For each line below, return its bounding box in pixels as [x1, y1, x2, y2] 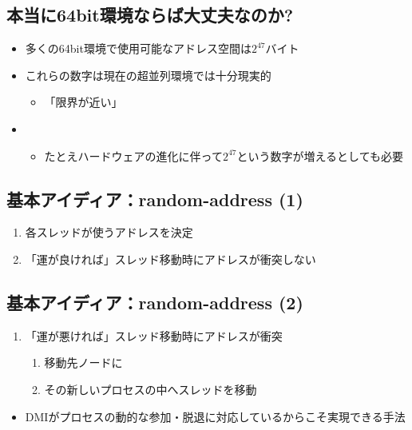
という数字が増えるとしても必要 [236, 147, 403, 164]
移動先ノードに [44, 354, 123, 371]
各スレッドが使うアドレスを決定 [25, 224, 193, 241]
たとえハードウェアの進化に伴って [44, 147, 223, 164]
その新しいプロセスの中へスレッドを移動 [44, 380, 257, 397]
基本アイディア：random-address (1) [6, 186, 303, 211]
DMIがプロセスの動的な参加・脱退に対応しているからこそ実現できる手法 [25, 408, 406, 424]
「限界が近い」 [44, 94, 123, 110]
